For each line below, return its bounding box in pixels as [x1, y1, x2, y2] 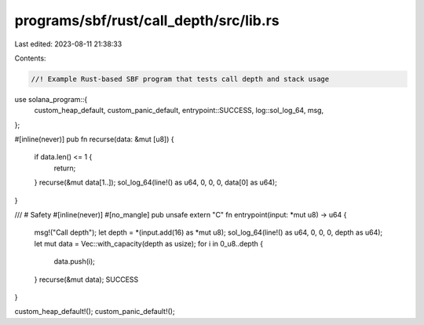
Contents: [14, 53, 46, 63]
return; [53, 163, 76, 173]
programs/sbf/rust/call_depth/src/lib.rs [14, 12, 280, 29]
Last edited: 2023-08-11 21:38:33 [14, 39, 122, 49]
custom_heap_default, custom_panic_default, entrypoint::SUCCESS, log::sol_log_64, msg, [34, 106, 324, 115]
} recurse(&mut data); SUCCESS [34, 275, 139, 284]
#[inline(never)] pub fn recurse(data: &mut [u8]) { [14, 134, 174, 144]
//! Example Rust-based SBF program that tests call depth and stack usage [31, 75, 330, 83]
